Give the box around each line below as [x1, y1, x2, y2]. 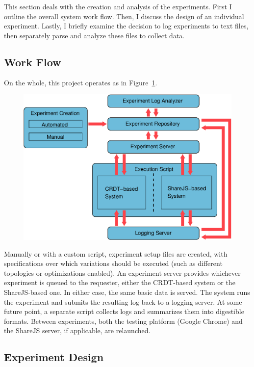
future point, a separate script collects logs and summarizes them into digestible [4, 306, 244, 316]
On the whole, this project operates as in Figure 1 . [4, 77, 157, 87]
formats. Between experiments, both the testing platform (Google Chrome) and [4, 315, 243, 326]
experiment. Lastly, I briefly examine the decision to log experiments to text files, [4, 21, 249, 31]
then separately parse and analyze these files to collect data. [4, 30, 185, 40]
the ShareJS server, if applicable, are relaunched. [4, 325, 151, 336]
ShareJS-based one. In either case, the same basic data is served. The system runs [4, 287, 250, 297]
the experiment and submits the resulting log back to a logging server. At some [4, 296, 242, 307]
